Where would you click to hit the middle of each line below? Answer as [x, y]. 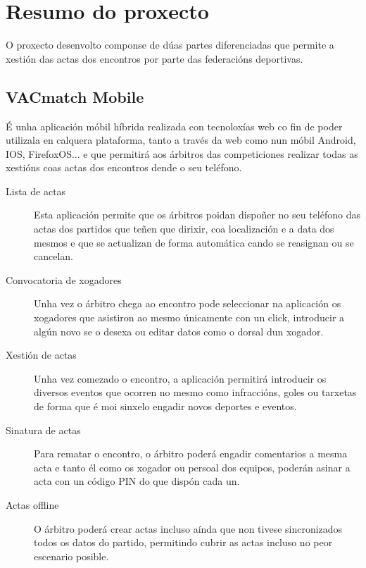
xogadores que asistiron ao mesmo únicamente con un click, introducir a [189, 317]
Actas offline [32, 504]
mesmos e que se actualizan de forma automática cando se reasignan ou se [194, 242]
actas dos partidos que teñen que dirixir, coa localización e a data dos [184, 229]
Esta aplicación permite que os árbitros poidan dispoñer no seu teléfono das [197, 215]
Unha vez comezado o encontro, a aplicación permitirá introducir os [180, 378]
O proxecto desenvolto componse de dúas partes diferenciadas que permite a [170, 45]
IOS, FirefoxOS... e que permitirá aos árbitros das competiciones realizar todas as [182, 153]
